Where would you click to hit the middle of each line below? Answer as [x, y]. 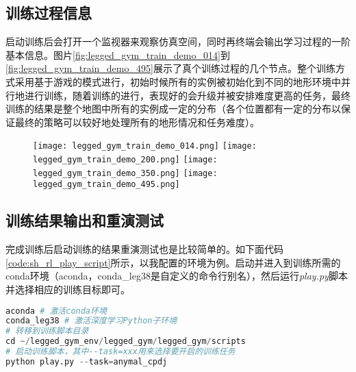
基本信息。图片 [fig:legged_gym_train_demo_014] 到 [118, 54]
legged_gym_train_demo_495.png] [106, 185]
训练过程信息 [49, 13]
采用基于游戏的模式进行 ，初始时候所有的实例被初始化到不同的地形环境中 [178, 81]
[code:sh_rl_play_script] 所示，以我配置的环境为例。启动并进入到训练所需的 [173, 262]
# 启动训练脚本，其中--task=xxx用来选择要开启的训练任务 [120, 352]
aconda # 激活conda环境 [56, 311]
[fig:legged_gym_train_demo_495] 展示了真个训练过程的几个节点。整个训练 [170, 68]
